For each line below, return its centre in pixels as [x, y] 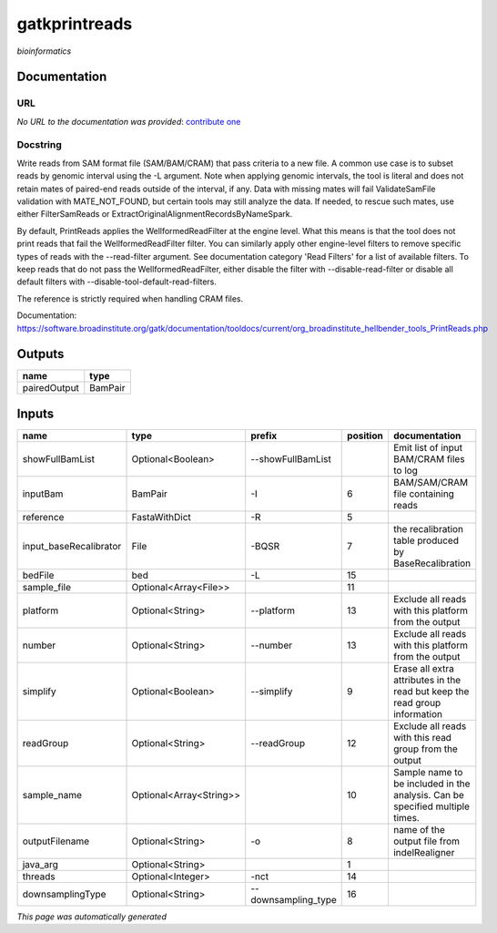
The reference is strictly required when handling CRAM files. [130, 298]
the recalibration [428, 528]
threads [39, 877]
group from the [426, 749]
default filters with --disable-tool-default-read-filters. [117, 282]
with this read [422, 737]
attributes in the [427, 680]
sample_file [47, 587]
